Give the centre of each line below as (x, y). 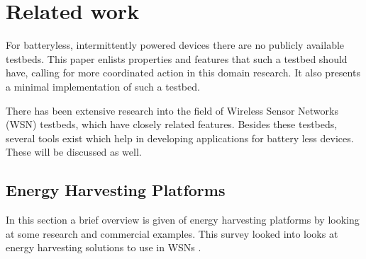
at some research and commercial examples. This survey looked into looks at (172, 233)
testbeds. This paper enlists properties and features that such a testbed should (177, 58)
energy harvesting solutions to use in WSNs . (104, 247)
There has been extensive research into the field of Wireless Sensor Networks (172, 110)
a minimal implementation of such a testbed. (103, 86)
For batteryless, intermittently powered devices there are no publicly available (175, 45)
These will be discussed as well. (74, 152)
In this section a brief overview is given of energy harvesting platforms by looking (183, 220)
